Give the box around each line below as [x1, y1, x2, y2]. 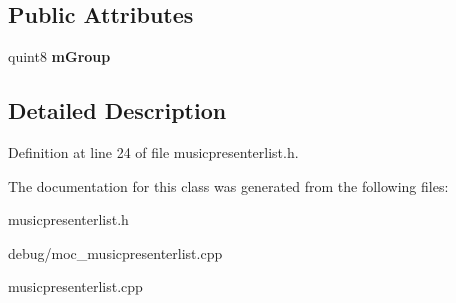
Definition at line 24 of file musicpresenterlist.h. [8, 142, 299, 162]
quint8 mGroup [8, 46, 111, 67]
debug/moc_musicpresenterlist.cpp [8, 242, 223, 263]
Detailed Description [8, 95, 227, 126]
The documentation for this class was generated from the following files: [8, 175, 449, 196]
